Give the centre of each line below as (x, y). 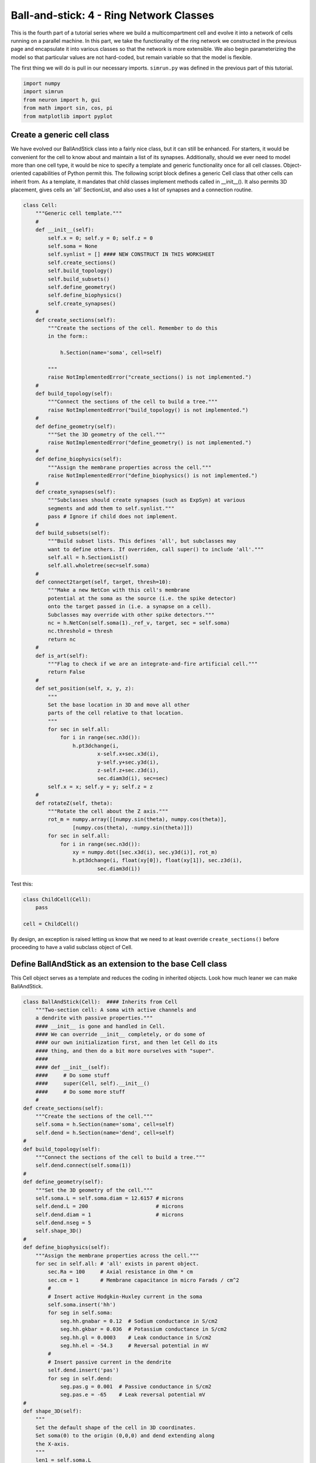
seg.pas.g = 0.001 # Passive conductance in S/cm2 (136, 1386)
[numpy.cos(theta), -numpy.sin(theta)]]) (133, 827)
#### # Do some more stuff (80, 1092)
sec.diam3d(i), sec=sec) (133, 779)
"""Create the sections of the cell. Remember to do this (133, 328)
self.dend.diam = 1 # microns (109, 1215)
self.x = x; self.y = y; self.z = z (100, 787)
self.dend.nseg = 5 (63, 1223)
